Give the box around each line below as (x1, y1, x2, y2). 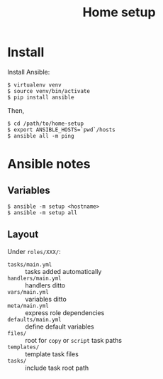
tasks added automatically (25, 267, 102, 275)
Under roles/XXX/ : (7, 247, 62, 256)
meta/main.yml (7, 302, 50, 309)
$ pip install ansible (7, 94, 74, 101)
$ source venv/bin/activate (7, 87, 91, 94)
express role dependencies (25, 308, 105, 317)
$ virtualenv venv (7, 81, 62, 89)
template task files (25, 349, 79, 358)
